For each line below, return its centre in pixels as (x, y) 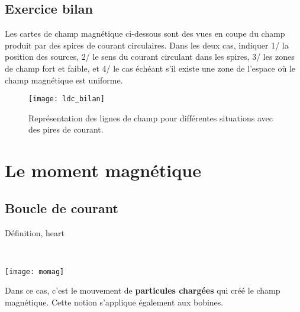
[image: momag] (35, 271)
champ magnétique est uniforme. (64, 80)
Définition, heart (35, 232)
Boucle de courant (62, 208)
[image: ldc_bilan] (67, 99)
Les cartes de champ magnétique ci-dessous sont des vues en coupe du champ (145, 33)
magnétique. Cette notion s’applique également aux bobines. (114, 302)
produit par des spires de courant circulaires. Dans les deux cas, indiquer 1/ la (147, 45)
